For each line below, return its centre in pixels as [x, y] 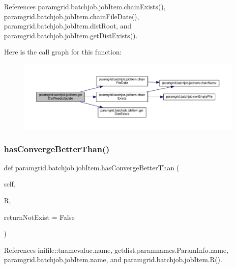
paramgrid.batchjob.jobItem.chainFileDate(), [72, 16]
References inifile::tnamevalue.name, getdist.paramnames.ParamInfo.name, [116, 250]
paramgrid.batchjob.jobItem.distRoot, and [68, 26]
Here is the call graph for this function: [63, 52]
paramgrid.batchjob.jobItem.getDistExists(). [71, 35]
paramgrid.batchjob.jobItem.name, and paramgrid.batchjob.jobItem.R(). [113, 259]
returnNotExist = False [39, 217]
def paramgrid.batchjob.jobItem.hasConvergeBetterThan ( [92, 167]
